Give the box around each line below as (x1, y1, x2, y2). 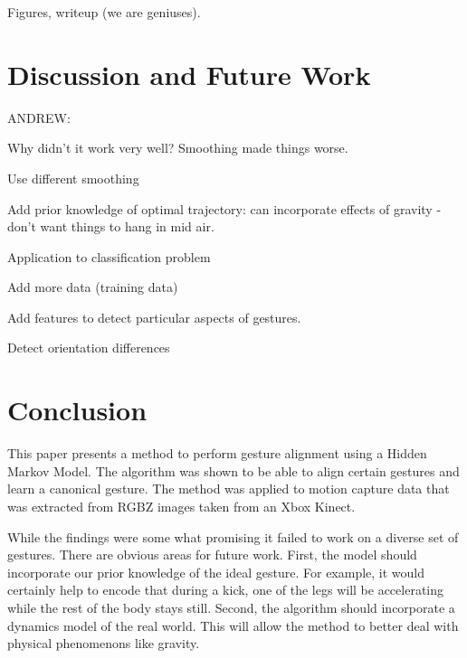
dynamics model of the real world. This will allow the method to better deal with (7, 616, 459, 634)
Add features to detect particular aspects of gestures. (7, 307, 301, 326)
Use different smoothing (7, 168, 139, 187)
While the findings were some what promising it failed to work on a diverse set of (7, 527, 459, 546)
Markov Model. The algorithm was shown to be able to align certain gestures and (7, 461, 460, 480)
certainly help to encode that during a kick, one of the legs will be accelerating (7, 580, 444, 599)
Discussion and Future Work (7, 55, 371, 92)
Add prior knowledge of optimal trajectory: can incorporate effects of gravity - (7, 199, 442, 218)
